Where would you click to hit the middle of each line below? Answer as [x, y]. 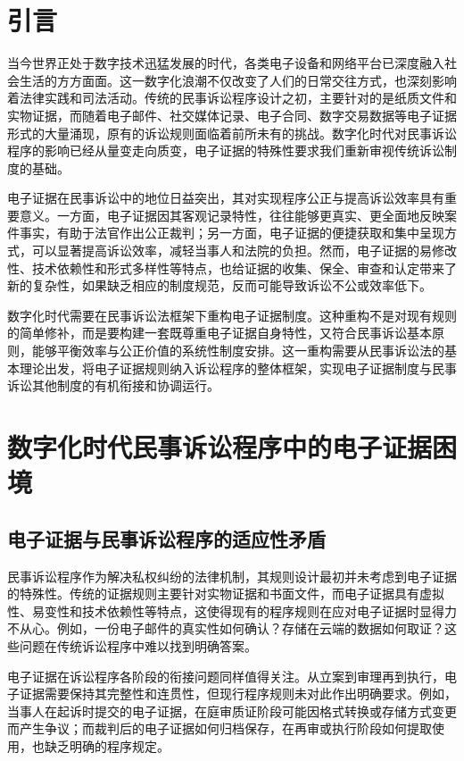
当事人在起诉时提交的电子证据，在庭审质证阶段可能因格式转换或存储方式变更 [232, 711]
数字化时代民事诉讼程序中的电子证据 [220, 447]
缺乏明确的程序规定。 [107, 745]
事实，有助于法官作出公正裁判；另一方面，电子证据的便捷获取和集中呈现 [232, 233]
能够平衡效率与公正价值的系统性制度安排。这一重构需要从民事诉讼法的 [238, 351]
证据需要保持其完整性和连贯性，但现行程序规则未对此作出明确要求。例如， [238, 694]
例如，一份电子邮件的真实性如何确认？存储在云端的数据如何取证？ [250, 628]
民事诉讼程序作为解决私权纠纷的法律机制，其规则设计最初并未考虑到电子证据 [232, 576]
